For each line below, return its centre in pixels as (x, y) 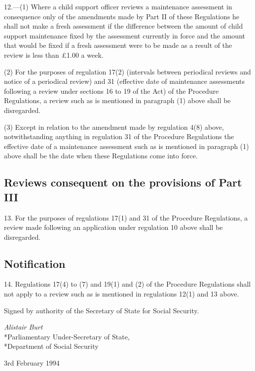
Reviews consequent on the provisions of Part (123, 182)
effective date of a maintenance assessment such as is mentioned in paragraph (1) (127, 146)
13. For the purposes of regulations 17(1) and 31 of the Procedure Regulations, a (126, 217)
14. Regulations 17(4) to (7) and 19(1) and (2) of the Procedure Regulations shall (127, 284)
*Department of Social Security (51, 346)
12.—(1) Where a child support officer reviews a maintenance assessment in (118, 6)
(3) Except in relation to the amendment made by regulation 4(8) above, (114, 127)
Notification (35, 263)
